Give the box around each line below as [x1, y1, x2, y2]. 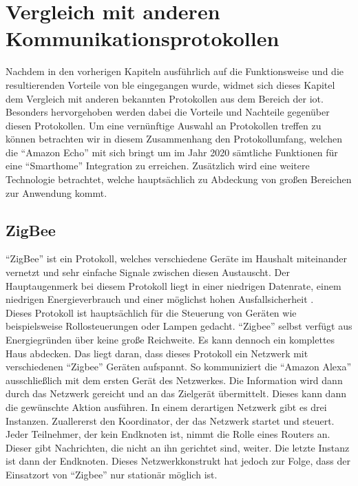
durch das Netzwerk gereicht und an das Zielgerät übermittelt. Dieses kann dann [6, 386, 346, 401]
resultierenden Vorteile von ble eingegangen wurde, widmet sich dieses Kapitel [6, 77, 335, 92]
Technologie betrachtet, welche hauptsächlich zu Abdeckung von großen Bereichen [6, 172, 352, 187]
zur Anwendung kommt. [6, 185, 107, 200]
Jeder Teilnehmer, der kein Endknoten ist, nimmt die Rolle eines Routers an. [6, 427, 330, 441]
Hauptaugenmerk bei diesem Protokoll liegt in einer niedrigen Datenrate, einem [6, 278, 341, 293]
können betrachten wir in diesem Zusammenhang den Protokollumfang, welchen [6, 131, 342, 146]
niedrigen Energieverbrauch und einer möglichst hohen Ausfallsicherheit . [6, 292, 314, 306]
